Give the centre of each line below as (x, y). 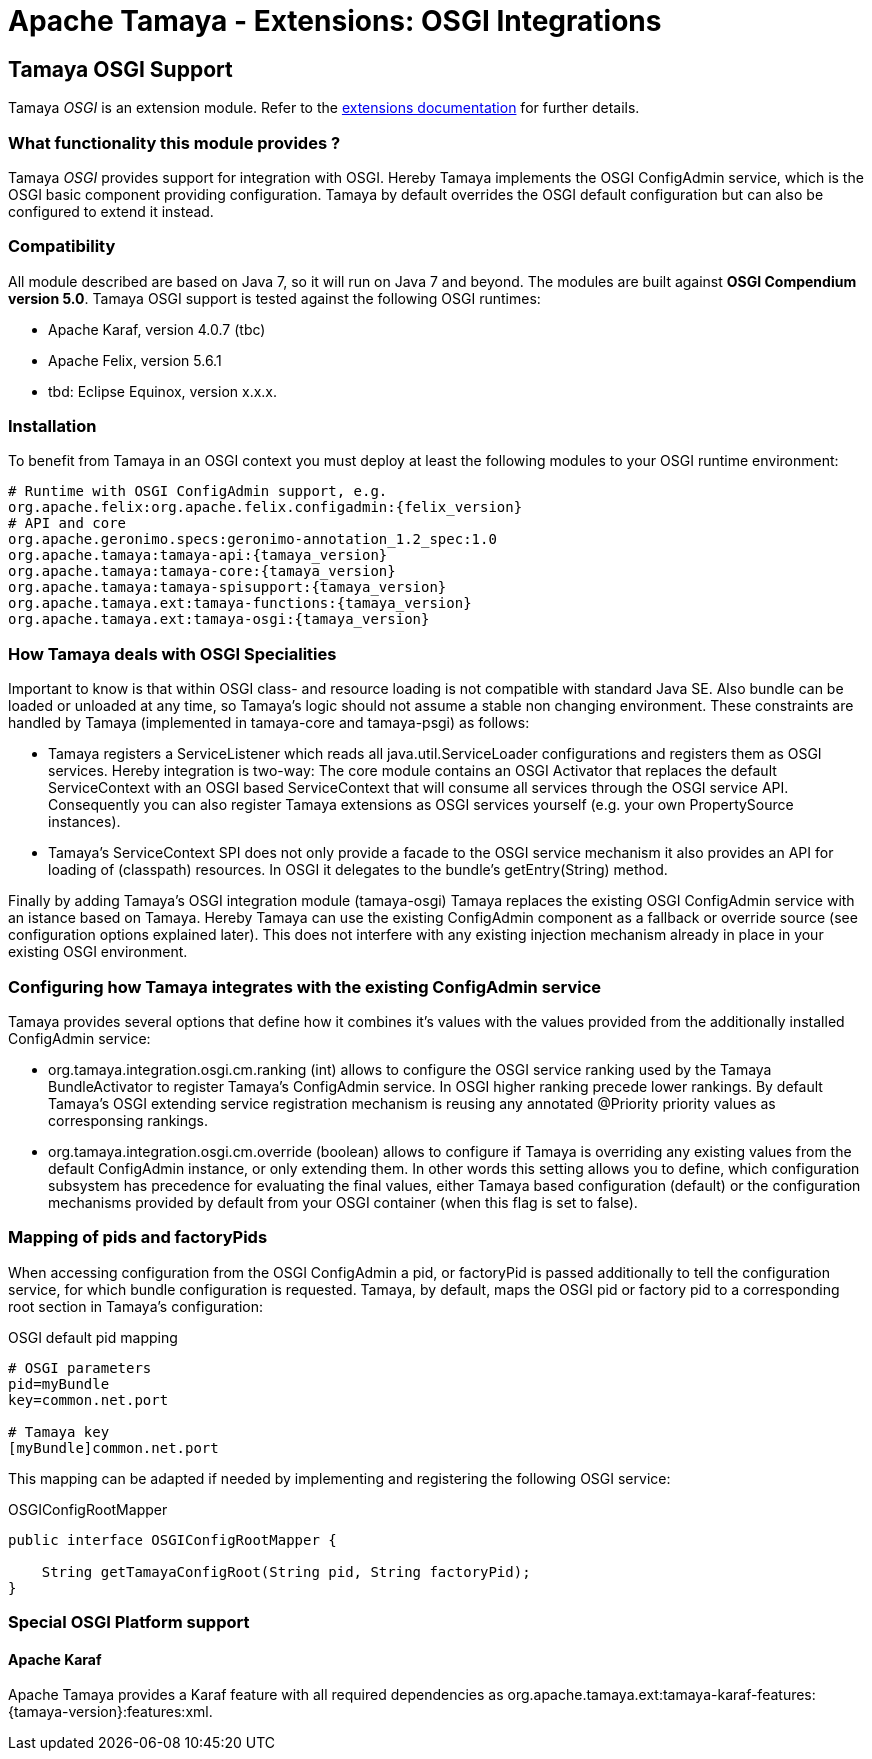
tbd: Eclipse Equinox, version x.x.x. (163, 391)
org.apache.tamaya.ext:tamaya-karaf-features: (661, 1695)
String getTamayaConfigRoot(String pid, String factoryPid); (286, 1571)
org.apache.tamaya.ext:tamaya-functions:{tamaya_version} (240, 603)
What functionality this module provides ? (174, 142)
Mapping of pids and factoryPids (138, 1237)
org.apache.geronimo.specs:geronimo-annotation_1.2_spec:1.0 (252, 539)
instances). (84, 822)
